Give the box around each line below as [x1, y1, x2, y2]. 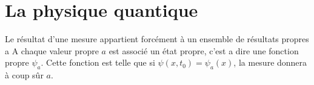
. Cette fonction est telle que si [41, 56, 155, 69]
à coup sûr [5, 69, 44, 81]
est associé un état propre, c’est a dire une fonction [109, 44, 299, 57]
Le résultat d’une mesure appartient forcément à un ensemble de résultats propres [5, 33, 309, 45]
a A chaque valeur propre [5, 44, 99, 57]
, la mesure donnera [233, 56, 307, 69]
